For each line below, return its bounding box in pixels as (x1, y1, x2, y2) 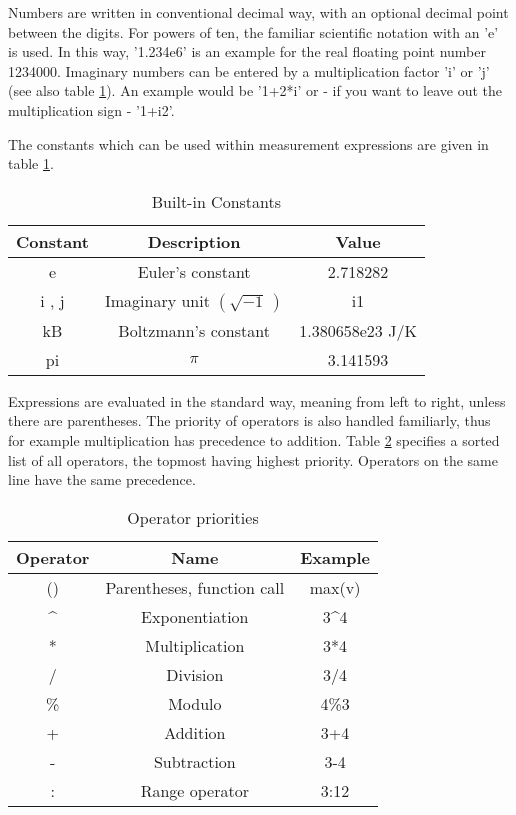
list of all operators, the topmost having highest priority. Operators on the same (8, 449, 498, 470)
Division (166, 662, 224, 686)
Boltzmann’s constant (118, 318, 270, 342)
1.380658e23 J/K (299, 318, 417, 342)
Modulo (168, 691, 222, 715)
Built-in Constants (151, 189, 282, 213)
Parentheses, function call (105, 575, 285, 599)
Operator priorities (127, 505, 259, 529)
